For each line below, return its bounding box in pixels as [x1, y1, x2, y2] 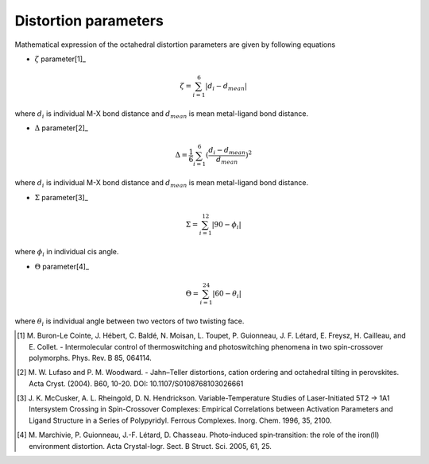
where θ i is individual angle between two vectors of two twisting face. [14, 316, 245, 327]
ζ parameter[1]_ [34, 54, 87, 64]
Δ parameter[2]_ [34, 123, 89, 133]
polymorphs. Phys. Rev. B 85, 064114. [29, 353, 153, 362]
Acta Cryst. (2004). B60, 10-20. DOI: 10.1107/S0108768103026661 [29, 378, 244, 389]
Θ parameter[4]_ [34, 261, 90, 271]
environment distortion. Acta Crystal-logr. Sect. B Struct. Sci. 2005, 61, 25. [29, 441, 272, 450]
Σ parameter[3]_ [34, 192, 89, 202]
